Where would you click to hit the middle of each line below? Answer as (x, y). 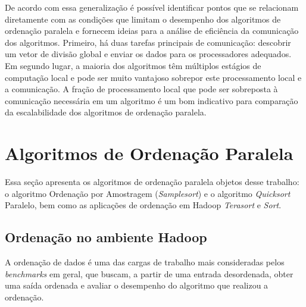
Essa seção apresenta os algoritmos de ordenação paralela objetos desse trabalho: (152, 182)
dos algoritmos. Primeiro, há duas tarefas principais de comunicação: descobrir (148, 42)
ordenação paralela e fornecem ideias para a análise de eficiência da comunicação (152, 31)
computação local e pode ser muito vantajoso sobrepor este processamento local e (153, 77)
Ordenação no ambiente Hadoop (106, 237)
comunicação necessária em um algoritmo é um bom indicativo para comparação (152, 100)
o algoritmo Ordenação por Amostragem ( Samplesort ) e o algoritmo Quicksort (148, 193)
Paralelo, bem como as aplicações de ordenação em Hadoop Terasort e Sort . (143, 205)
